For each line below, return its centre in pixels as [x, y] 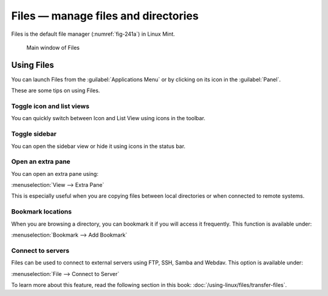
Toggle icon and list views [50, 106]
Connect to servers [40, 251]
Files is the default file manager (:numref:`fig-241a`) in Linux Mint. [93, 34]
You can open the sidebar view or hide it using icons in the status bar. [98, 146]
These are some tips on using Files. [56, 90]
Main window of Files [53, 47]
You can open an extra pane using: [55, 173]
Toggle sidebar [34, 134]
